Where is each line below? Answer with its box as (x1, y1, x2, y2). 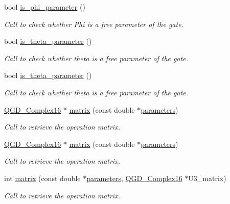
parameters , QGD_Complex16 (86, 172, 182, 183)
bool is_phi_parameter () (4, 2, 85, 12)
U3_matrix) (188, 172, 226, 183)
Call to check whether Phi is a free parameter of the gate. (4, 18, 183, 29)
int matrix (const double (4, 172, 81, 183)
